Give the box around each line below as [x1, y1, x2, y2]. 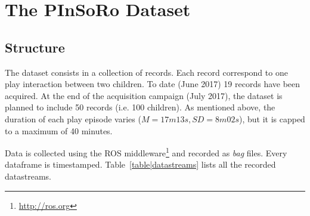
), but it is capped [238, 112, 305, 125]
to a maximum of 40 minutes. [5, 124, 113, 137]
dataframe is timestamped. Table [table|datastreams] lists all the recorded [5, 158, 276, 171]
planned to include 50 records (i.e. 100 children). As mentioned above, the [5, 101, 275, 113]
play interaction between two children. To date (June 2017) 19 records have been [5, 78, 300, 90]
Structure [5, 38, 65, 56]
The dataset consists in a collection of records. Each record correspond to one [5, 66, 288, 78]
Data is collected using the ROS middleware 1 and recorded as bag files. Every [5, 145, 287, 159]
